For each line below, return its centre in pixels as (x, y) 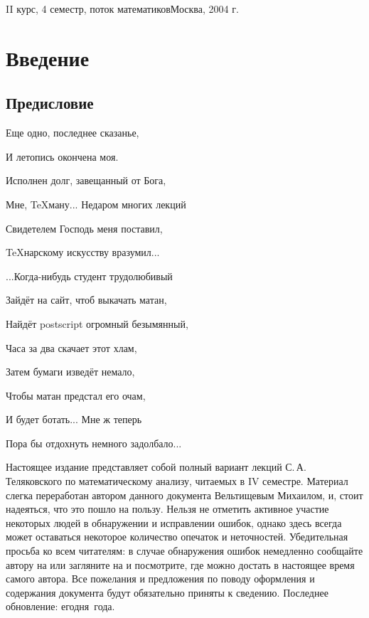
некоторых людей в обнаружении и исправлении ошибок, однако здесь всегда (174, 522)
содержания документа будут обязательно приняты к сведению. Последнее (167, 592)
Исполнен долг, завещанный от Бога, (86, 180)
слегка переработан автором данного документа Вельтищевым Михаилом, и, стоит (184, 495)
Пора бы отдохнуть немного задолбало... (94, 443)
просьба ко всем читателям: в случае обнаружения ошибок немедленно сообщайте (184, 551)
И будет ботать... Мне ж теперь (74, 419)
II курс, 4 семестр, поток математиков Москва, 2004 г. (122, 9)
